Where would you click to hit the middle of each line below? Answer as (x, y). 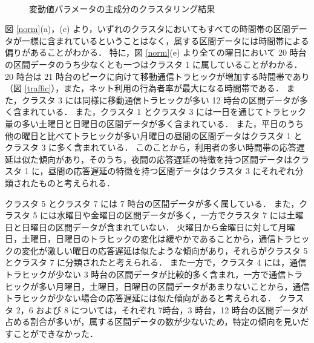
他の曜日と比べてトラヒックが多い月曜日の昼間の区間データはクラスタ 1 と (154, 135)
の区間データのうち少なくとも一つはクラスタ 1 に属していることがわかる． (154, 64)
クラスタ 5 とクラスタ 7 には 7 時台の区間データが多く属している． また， (152, 203)
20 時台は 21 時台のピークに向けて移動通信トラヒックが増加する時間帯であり (157, 76)
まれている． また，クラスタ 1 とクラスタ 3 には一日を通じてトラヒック (164, 112)
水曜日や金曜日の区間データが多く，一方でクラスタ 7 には (172, 215)
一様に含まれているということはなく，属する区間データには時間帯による (165, 40)
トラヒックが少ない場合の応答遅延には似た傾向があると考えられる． (140, 298)
